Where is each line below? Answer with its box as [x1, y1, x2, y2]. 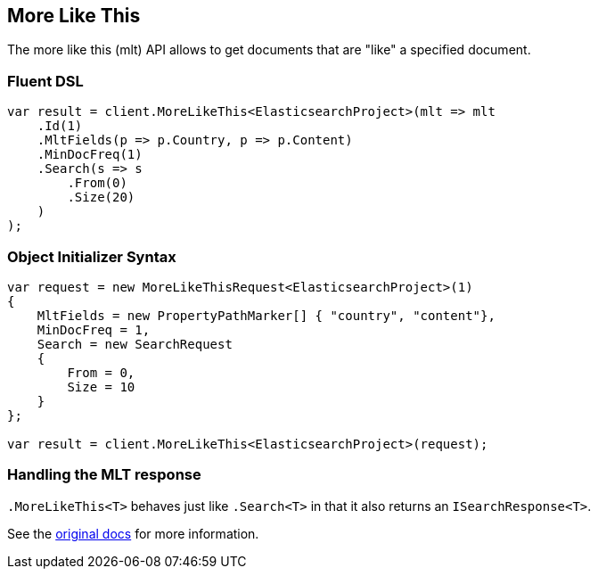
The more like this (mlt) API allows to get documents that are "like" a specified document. [7, 42, 531, 58]
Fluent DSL [7, 71, 84, 90]
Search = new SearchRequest [37, 336, 233, 351]
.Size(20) [67, 190, 135, 205]
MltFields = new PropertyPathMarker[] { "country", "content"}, [37, 308, 496, 323]
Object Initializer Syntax [7, 247, 176, 266]
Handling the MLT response [7, 465, 201, 484]
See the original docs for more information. [7, 525, 259, 541]
